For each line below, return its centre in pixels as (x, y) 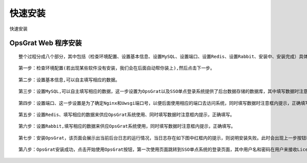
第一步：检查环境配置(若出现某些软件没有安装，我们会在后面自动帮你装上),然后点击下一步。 (117, 68)
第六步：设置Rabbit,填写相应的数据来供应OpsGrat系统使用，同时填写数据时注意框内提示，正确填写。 (127, 126)
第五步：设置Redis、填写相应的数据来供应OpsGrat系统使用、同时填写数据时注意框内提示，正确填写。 (127, 114)
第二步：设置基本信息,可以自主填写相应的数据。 (69, 80)
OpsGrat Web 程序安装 (46, 43)
